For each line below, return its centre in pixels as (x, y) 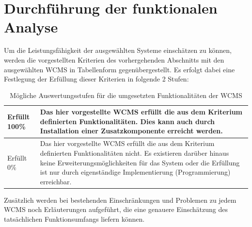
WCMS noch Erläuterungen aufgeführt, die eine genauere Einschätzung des (116, 209)
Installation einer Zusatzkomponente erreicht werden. (131, 131)
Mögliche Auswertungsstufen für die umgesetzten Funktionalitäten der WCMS (126, 95)
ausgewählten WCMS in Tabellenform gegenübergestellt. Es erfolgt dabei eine (119, 69)
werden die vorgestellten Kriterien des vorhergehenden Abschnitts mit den (114, 59)
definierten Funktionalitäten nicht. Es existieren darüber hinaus (134, 153)
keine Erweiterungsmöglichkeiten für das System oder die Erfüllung (140, 162)
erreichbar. (56, 181)
